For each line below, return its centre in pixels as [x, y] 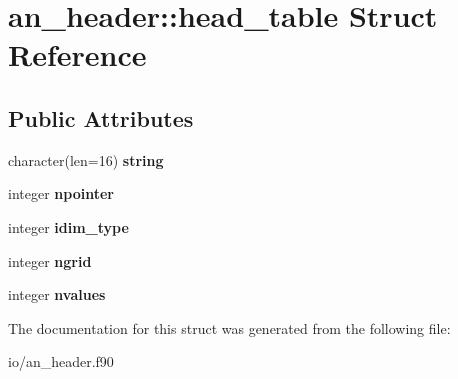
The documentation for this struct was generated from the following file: [229, 327]
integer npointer [61, 193]
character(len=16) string [86, 159]
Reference [77, 54]
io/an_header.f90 [61, 361]
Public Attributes [101, 117]
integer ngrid [50, 260]
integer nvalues [57, 294]
